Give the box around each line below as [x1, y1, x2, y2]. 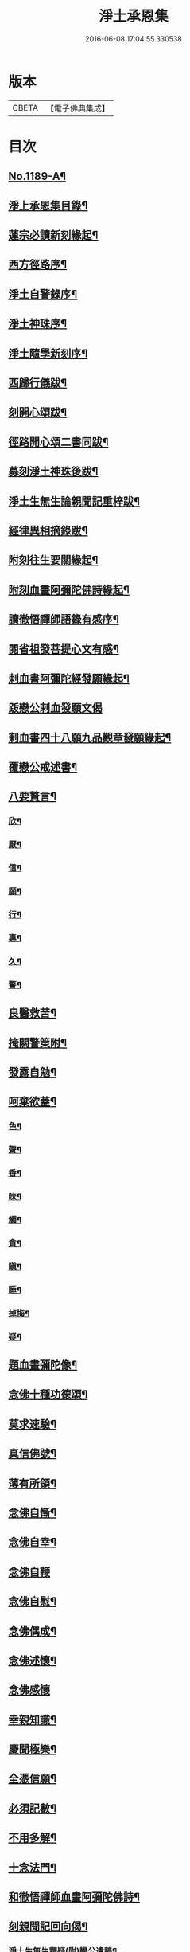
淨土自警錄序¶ [8, 288, 78, 301]
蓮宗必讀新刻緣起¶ [8, 229, 99, 242]
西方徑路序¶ [8, 258, 68, 272]
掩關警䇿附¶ [8, 1036, 68, 1050]
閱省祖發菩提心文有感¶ [8, 642, 119, 655]
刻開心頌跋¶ [8, 405, 68, 419]
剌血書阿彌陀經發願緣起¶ [8, 671, 130, 685]
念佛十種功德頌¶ [8, 1387, 88, 1402]
